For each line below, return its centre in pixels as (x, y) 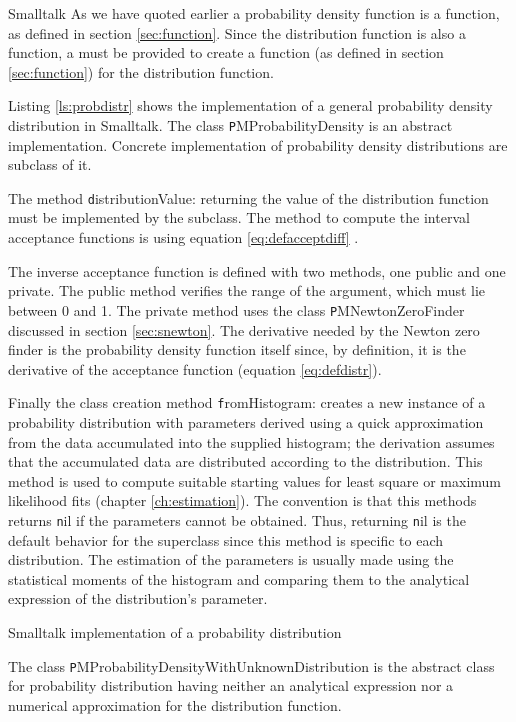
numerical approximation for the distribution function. (175, 704)
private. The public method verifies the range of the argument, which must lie (247, 290)
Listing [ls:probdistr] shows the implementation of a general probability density (250, 105)
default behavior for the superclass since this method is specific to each (226, 539)
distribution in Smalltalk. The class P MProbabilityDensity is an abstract (230, 124)
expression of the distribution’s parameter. (138, 598)
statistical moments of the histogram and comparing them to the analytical (239, 578)
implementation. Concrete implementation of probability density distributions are (258, 144)
